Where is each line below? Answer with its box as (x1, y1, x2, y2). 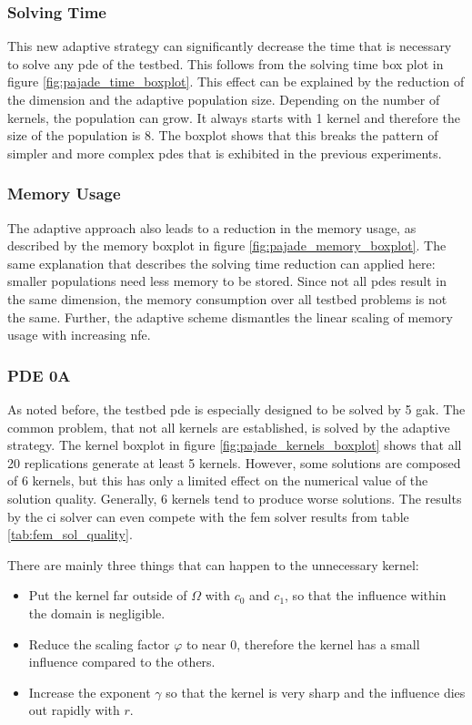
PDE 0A (7, 363, 71, 386)
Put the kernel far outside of (28, 586, 187, 605)
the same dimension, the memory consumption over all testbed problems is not (7, 289, 447, 308)
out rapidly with (28, 700, 120, 720)
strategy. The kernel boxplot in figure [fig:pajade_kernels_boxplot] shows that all (7, 435, 462, 454)
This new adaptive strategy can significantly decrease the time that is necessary (7, 36, 452, 56)
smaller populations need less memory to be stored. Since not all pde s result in (7, 271, 447, 291)
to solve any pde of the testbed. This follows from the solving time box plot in (7, 54, 444, 73)
